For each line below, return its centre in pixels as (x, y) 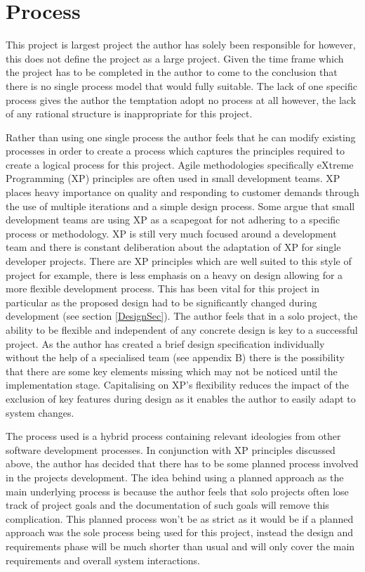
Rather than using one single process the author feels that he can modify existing (181, 137)
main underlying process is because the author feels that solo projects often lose (177, 491)
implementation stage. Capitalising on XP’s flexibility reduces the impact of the (177, 385)
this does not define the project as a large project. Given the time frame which (175, 58)
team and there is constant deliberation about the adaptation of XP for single (173, 247)
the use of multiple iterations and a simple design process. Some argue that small (180, 206)
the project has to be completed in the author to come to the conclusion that (172, 72)
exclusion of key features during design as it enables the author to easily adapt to (181, 398)
